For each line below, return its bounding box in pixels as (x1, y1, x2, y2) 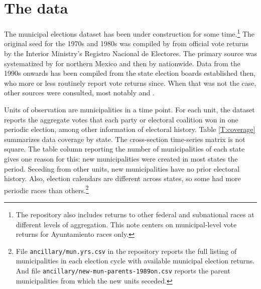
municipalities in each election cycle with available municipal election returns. (16, 255, 255, 266)
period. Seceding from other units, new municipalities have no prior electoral (4, 163, 240, 174)
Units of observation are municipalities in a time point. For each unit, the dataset (4, 104, 255, 114)
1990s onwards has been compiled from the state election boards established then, (4, 68, 256, 78)
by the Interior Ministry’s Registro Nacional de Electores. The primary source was (4, 48, 257, 58)
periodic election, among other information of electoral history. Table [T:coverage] (4, 124, 255, 134)
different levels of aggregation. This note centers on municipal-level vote (16, 219, 237, 229)
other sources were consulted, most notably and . (4, 87, 155, 98)
